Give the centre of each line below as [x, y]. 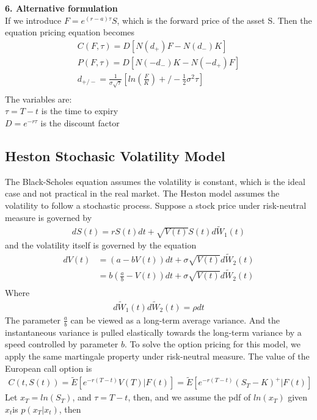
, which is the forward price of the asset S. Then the [214, 20]
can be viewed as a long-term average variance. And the [175, 320]
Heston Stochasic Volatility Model [115, 156]
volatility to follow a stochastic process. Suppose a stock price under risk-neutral [156, 205]
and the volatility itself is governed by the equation [101, 245]
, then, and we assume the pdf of [189, 397]
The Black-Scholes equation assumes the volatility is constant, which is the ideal [155, 181]
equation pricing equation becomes [70, 32]
